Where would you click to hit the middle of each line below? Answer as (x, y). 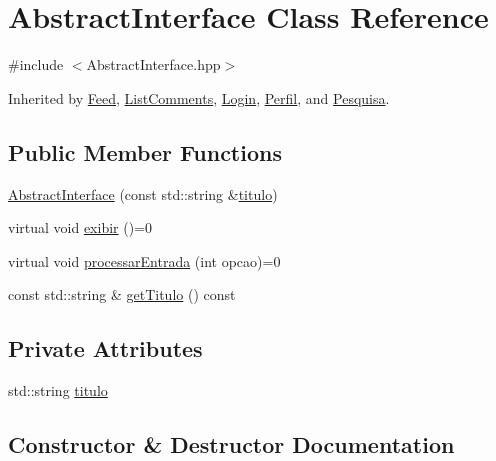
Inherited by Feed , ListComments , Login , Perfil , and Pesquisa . (199, 97)
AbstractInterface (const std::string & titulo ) (143, 193)
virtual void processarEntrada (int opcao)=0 (144, 260)
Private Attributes (105, 348)
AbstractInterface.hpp (153, 64)
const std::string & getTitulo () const (122, 294)
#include (36, 64)
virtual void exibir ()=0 (80, 227)
